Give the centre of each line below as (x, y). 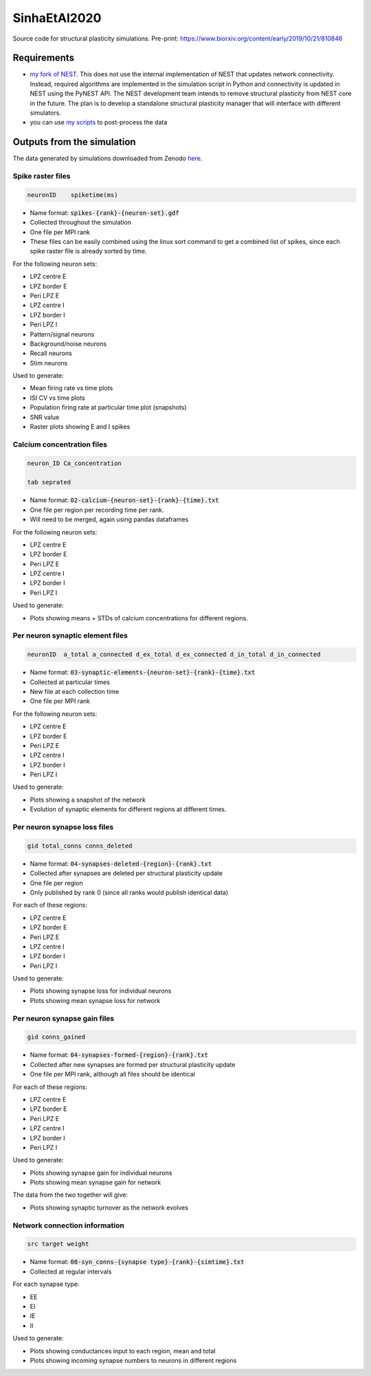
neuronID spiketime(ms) (72, 195)
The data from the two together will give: (70, 1195)
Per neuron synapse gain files (64, 1018)
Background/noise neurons (68, 343)
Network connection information (69, 1225)
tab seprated (49, 482)
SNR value (45, 417)
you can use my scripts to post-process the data (99, 122)
